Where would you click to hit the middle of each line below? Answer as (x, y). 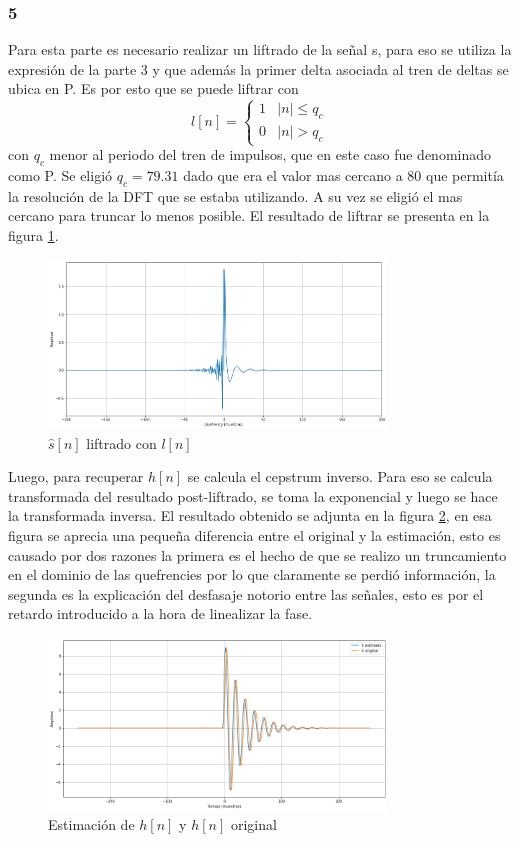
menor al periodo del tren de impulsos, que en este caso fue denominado (270, 154)
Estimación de (91, 824)
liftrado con (121, 442)
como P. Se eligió (60, 174)
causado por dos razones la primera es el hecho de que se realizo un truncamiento (257, 554)
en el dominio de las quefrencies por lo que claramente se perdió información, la (252, 574)
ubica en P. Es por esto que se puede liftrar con (153, 88)
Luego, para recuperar (76, 476)
